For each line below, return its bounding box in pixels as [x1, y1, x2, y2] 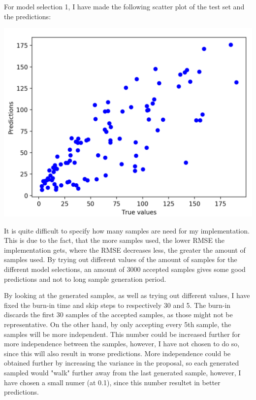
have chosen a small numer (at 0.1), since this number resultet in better [4, 377, 221, 387]
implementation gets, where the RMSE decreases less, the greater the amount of [4, 244, 246, 255]
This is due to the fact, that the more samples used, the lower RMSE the [4, 235, 225, 245]
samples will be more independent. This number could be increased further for [4, 329, 241, 339]
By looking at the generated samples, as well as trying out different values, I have [4, 290, 250, 300]
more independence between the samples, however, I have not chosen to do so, [4, 338, 240, 349]
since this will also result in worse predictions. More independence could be [4, 348, 231, 358]
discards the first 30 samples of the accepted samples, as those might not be [4, 309, 233, 320]
